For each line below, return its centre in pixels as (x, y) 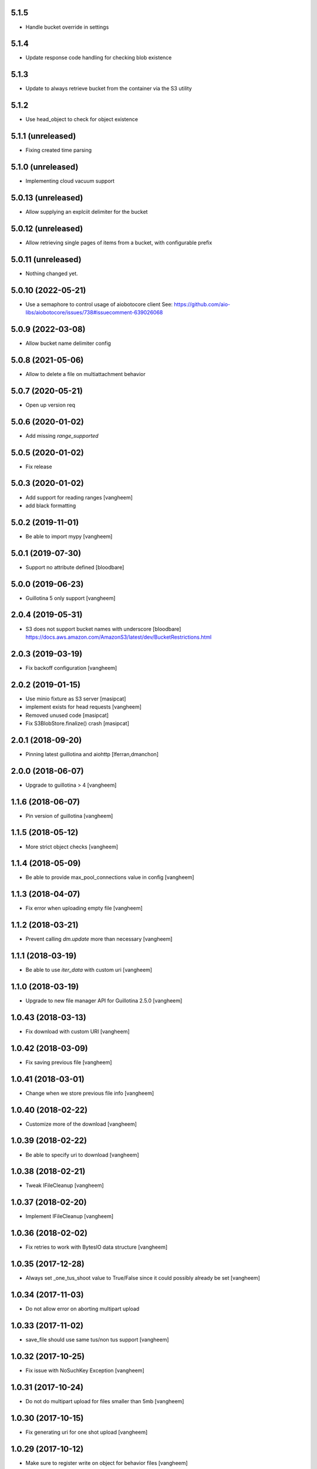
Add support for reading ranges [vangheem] (79, 497)
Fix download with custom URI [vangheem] (78, 1031)
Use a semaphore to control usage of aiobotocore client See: (99, 304)
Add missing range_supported (62, 435)
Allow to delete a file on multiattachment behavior (86, 374)
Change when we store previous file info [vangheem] (90, 1093)
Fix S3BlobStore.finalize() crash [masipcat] (77, 723)
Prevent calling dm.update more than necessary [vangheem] (99, 939)
